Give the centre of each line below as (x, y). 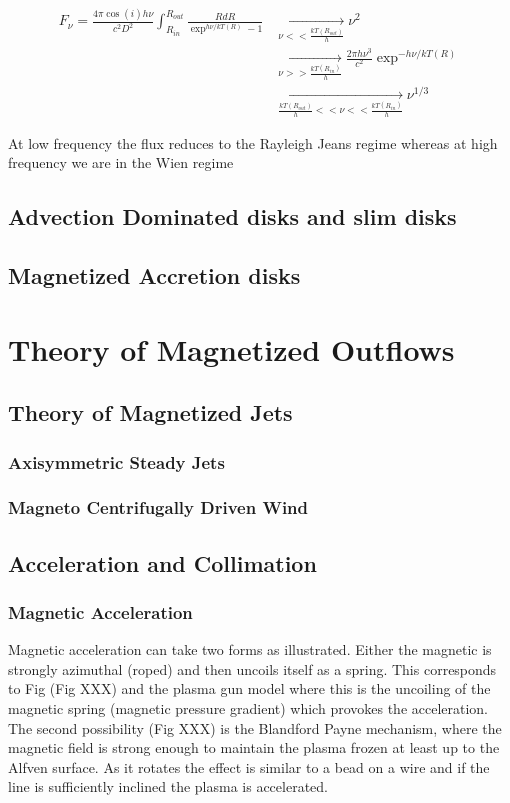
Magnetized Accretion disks (154, 275)
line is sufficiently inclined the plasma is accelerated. (168, 786)
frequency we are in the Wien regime (121, 162)
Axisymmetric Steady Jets (116, 461)
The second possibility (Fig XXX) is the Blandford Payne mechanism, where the (255, 727)
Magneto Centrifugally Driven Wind (158, 507)
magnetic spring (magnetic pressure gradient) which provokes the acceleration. (248, 708)
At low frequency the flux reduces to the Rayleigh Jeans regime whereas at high (253, 142)
